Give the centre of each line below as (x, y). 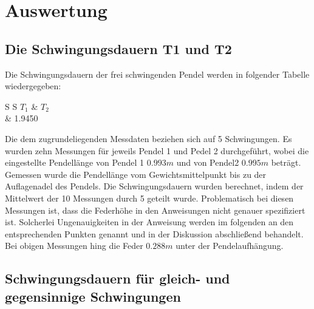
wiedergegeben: (33, 86)
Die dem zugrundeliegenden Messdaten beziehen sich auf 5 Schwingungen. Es (148, 138)
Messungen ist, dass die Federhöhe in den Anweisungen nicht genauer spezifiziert (155, 210)
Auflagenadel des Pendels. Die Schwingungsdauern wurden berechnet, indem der (154, 186)
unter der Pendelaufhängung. (230, 246)
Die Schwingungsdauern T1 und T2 (118, 48)
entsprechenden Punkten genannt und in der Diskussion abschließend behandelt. (154, 233)
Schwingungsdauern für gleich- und (118, 278)
